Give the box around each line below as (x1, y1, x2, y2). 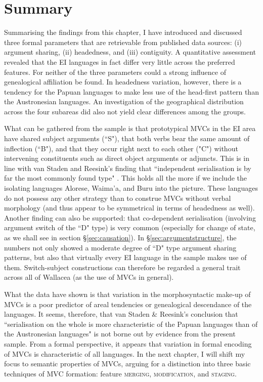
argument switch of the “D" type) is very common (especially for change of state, (4, 222, 255, 233)
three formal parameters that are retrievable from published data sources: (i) (4, 36, 242, 47)
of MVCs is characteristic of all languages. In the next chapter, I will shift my (4, 348, 245, 359)
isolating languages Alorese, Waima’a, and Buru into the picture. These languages (4, 183, 258, 193)
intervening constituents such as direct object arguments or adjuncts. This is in (4, 153, 249, 163)
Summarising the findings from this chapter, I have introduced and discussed (4, 27, 242, 37)
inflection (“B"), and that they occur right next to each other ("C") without (4, 143, 238, 153)
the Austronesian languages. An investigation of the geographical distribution (4, 96, 244, 107)
